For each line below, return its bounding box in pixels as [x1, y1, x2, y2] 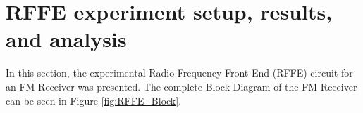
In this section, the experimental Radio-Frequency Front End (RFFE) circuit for [6, 65, 353, 80]
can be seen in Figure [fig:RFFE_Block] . [6, 93, 182, 107]
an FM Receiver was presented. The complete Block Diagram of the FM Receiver [6, 79, 357, 93]
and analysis [6, 25, 127, 53]
